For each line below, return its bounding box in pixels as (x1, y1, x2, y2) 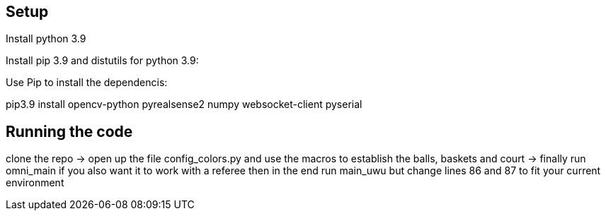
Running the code (6, 122, 133, 140)
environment (6, 176, 64, 189)
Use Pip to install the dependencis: (6, 76, 168, 89)
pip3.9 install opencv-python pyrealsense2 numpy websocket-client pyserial (6, 98, 362, 111)
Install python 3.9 (6, 32, 86, 45)
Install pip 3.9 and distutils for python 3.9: (6, 54, 199, 67)
